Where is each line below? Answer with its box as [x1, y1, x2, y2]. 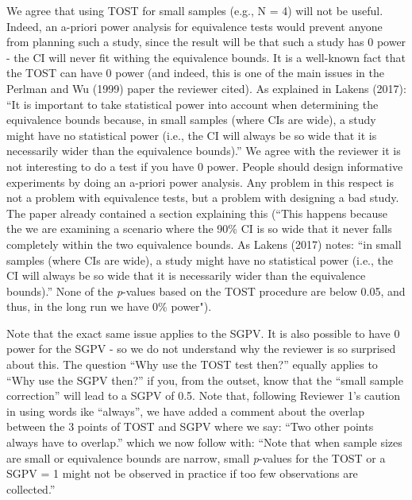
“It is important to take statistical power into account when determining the [6, 95, 379, 112]
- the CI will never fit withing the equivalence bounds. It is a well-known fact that [6, 48, 406, 65]
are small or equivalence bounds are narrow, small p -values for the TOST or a [6, 449, 386, 466]
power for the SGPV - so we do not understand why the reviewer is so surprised [6, 340, 396, 357]
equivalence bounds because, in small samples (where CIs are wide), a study [6, 111, 376, 128]
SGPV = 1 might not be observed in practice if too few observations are [6, 465, 358, 482]
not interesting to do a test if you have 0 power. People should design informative [6, 157, 403, 174]
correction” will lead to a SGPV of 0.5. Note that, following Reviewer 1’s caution [6, 387, 401, 404]
